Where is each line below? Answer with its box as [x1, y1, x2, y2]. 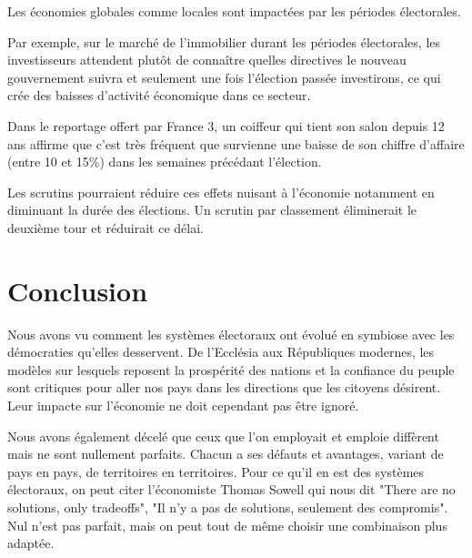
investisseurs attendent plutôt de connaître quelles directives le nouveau [7, 50, 407, 69]
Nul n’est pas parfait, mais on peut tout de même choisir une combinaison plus [7, 515, 447, 534]
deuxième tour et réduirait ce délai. [7, 218, 204, 237]
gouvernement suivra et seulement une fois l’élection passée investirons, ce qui [7, 67, 441, 86]
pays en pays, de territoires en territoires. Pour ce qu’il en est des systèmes [7, 462, 425, 481]
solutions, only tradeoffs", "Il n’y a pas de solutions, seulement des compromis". [7, 498, 448, 516]
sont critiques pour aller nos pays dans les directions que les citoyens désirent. [7, 378, 441, 397]
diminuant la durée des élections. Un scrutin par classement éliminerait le [7, 200, 417, 219]
